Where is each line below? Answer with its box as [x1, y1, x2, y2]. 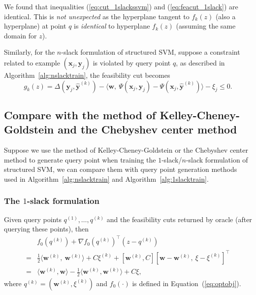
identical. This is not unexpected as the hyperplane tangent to [4, 11, 190, 21]
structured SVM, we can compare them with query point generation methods [4, 164, 237, 174]
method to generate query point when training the [4, 154, 156, 164]
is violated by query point [93, 57, 171, 67]
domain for [4, 30, 37, 40]
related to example [4, 57, 60, 67]
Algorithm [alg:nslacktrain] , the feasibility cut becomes [4, 69, 170, 80]
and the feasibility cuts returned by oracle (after [106, 214, 252, 224]
